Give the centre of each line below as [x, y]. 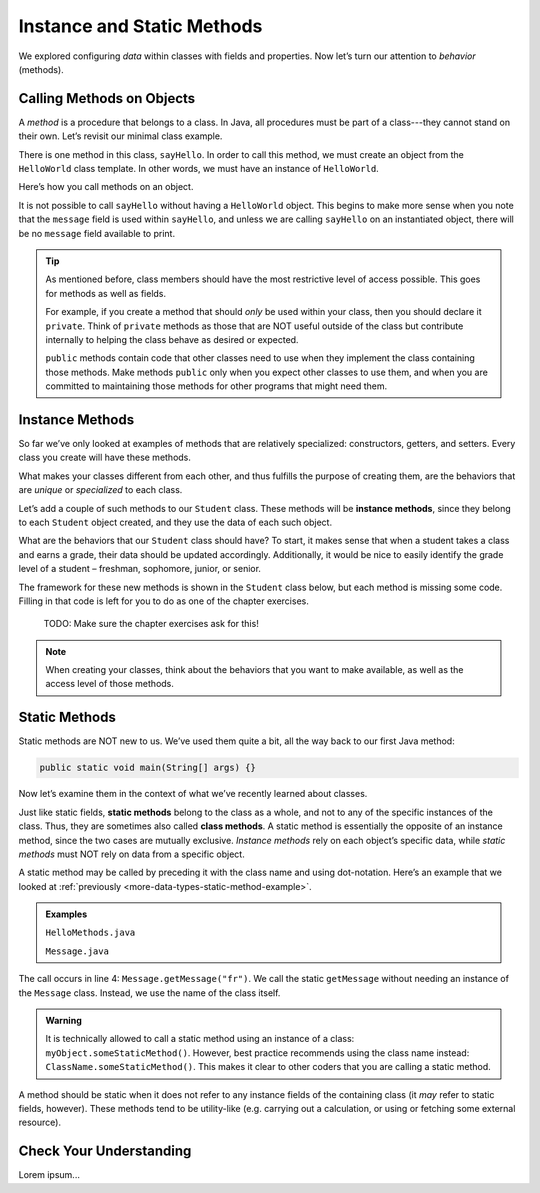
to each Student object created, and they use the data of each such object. [175, 522]
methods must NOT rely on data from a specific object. [131, 854]
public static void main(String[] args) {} [148, 768]
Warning [63, 1021]
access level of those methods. [110, 684]
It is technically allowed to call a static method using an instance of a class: [200, 1039]
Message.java [77, 951]
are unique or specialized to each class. [100, 490]
